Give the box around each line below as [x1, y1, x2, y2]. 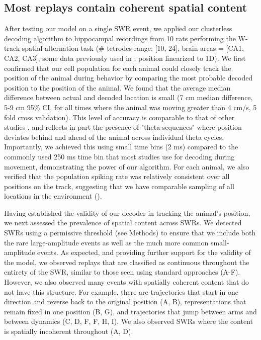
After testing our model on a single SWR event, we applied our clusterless [4, 23, 232, 34]
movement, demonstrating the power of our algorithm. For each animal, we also [4, 161, 249, 172]
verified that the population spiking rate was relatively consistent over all [4, 171, 230, 182]
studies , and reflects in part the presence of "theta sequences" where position [4, 122, 242, 132]
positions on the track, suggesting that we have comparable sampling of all [4, 181, 234, 191]
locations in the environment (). [4, 191, 102, 201]
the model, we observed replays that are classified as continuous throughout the [4, 257, 249, 267]
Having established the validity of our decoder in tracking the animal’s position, [4, 207, 250, 218]
